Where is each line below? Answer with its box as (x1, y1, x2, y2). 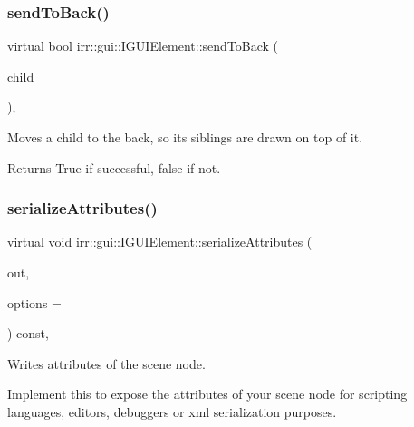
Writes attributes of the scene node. (7, 354, 206, 373)
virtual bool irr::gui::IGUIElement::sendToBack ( (7, 36, 279, 55)
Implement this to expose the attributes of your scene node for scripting (7, 384, 408, 403)
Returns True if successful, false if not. (7, 158, 221, 177)
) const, (7, 324, 49, 343)
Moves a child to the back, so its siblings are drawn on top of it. (7, 128, 363, 146)
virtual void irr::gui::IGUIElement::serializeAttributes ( (7, 232, 313, 251)
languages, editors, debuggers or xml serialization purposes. (7, 402, 337, 421)
